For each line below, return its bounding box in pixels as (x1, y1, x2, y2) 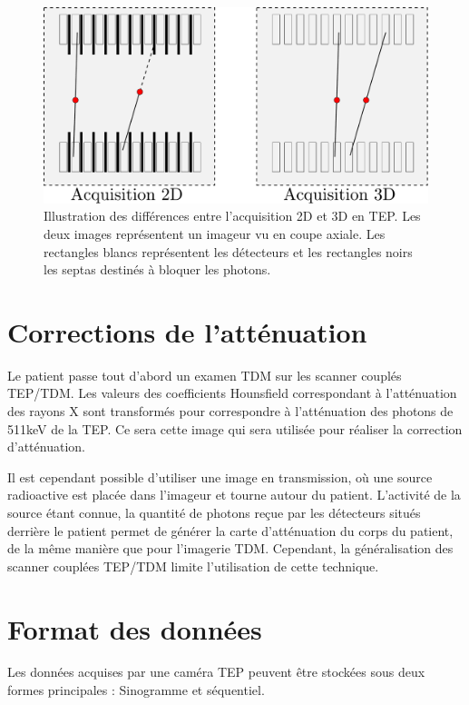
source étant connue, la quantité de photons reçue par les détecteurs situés (7, 502, 421, 521)
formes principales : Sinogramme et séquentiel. (7, 680, 265, 700)
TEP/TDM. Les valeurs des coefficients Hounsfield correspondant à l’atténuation (7, 383, 457, 402)
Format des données (7, 610, 262, 647)
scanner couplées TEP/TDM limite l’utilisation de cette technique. (7, 556, 379, 575)
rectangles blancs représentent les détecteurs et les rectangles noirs (44, 242, 413, 261)
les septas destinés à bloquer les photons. (44, 260, 271, 279)
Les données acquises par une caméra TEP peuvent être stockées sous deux (7, 662, 425, 681)
